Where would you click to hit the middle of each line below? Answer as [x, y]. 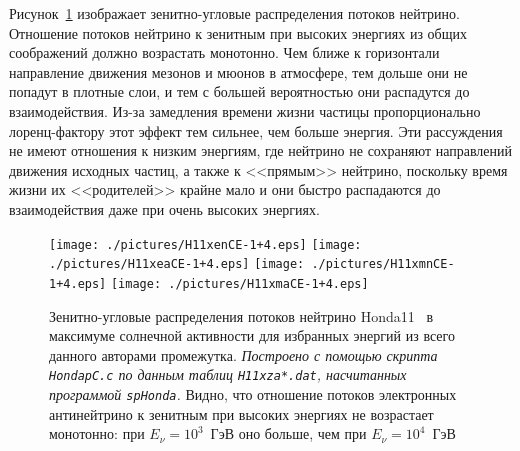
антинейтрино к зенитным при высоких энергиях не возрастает [241, 413]
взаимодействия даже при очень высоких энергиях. [164, 208]
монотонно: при [97, 433]
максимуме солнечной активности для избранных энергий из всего [252, 335]
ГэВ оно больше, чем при [288, 433]
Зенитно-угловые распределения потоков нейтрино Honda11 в [241, 315]
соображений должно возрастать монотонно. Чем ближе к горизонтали [224, 52]
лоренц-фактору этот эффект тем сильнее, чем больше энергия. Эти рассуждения [256, 130]
